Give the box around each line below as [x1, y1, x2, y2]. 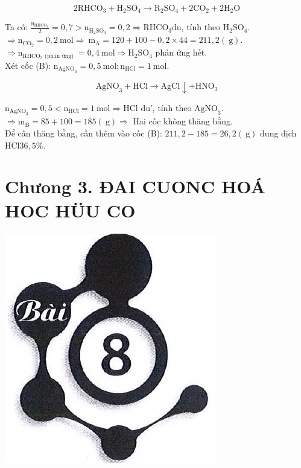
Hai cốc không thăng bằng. [133, 115, 233, 127]
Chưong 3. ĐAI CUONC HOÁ [5, 174, 265, 199]
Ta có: [5, 21, 28, 33]
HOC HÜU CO [5, 197, 136, 222]
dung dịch [260, 127, 297, 139]
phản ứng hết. [155, 46, 208, 59]
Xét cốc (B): [5, 59, 51, 71]
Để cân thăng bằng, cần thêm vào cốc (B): [5, 127, 162, 139]
